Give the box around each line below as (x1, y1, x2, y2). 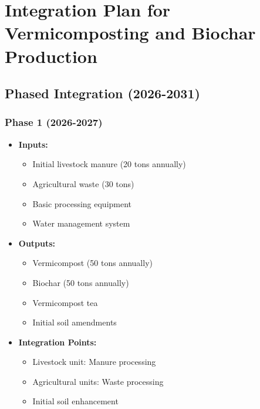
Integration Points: (18, 335, 97, 348)
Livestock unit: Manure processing (32, 355, 156, 368)
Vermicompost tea (32, 296, 98, 308)
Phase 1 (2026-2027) (5, 115, 103, 129)
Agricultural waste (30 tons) (32, 177, 134, 189)
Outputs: (18, 237, 56, 249)
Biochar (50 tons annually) (32, 276, 129, 288)
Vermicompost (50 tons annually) (32, 257, 153, 269)
